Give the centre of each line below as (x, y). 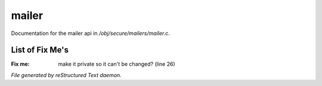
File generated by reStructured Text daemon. (66, 75)
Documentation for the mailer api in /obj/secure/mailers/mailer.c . (90, 33)
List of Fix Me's (40, 50)
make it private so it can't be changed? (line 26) (117, 64)
